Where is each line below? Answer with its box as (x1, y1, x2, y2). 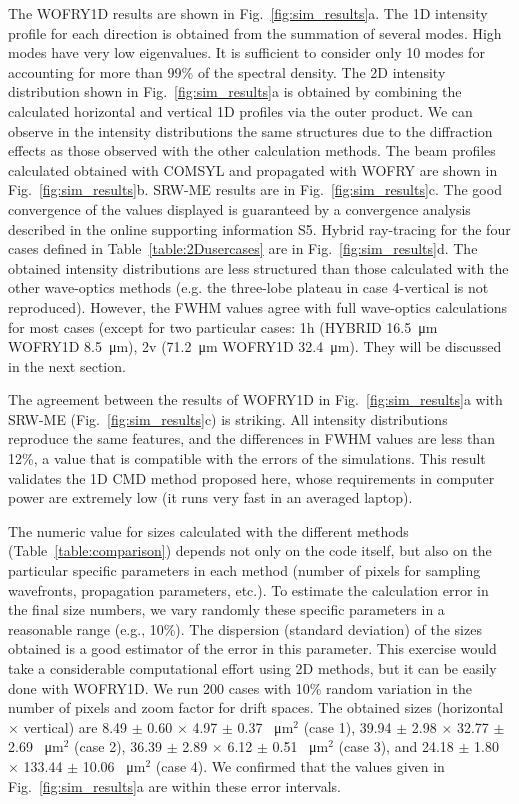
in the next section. (8, 355, 126, 376)
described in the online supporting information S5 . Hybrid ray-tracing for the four (8, 218, 511, 239)
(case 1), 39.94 (303, 716, 392, 737)
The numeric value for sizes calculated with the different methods (8, 520, 409, 541)
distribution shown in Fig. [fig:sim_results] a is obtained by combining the (8, 81, 462, 102)
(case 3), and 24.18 (338, 736, 454, 757)
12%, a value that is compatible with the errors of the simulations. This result (8, 448, 486, 469)
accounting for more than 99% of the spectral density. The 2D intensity (8, 61, 446, 82)
